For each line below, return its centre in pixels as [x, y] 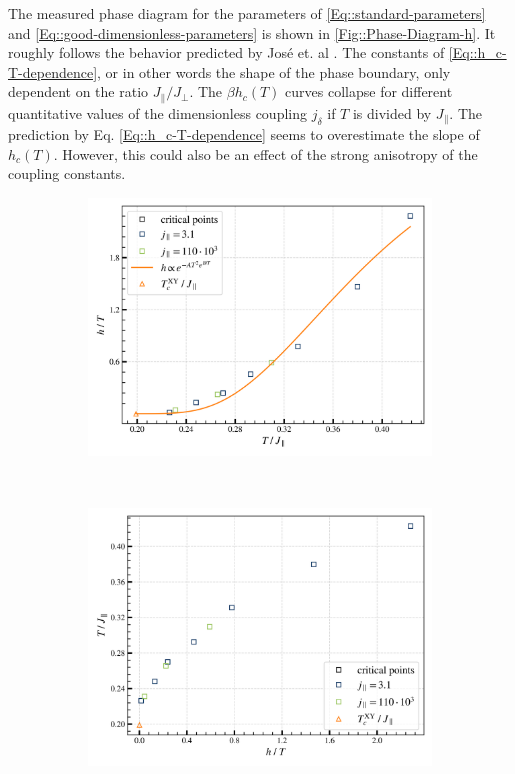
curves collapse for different [369, 91]
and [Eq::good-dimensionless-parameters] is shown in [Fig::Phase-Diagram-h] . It [252, 32]
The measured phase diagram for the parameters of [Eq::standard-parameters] [247, 13]
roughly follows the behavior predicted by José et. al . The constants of [226, 52]
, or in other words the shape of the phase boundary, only [274, 71]
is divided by [392, 112]
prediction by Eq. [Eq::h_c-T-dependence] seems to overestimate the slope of [244, 134]
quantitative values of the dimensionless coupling [157, 112]
